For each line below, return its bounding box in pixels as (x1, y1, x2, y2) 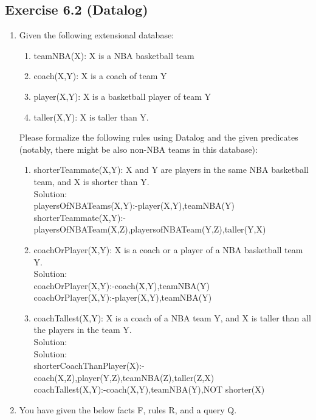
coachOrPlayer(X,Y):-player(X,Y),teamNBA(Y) (33, 291, 212, 304)
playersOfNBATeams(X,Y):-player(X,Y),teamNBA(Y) (33, 199, 235, 212)
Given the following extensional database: (19, 29, 174, 41)
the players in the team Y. (33, 323, 132, 336)
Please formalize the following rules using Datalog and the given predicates (19, 131, 298, 144)
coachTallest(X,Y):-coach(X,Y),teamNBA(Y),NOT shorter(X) (33, 383, 265, 396)
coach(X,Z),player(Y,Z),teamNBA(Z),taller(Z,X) (33, 371, 215, 383)
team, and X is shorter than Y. (33, 175, 149, 187)
